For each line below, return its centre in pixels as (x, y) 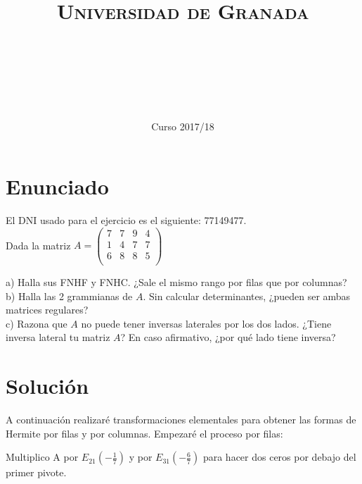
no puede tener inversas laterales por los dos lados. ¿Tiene (206, 323)
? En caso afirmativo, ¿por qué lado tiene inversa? (228, 337)
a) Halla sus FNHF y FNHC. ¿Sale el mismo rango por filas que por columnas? (176, 282)
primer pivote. (36, 472)
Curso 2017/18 (183, 126)
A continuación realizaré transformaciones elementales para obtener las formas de (181, 420)
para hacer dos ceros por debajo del (279, 457)
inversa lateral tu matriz (58, 337)
